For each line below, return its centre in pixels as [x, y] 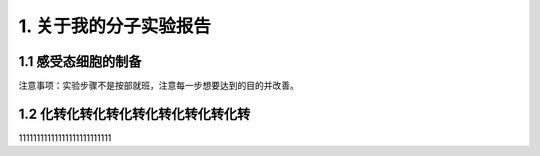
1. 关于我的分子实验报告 [115, 26]
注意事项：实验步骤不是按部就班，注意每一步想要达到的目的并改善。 [158, 86]
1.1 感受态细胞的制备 [80, 61]
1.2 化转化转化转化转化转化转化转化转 [134, 113]
